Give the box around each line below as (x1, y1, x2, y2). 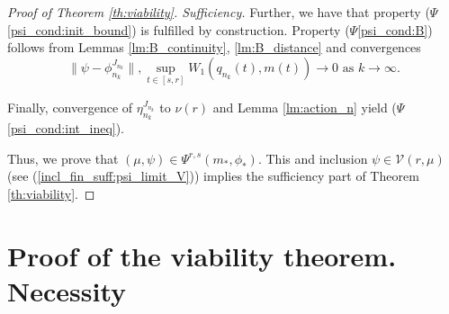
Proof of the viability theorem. (7, 237, 397, 274)
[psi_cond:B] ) (357, 20, 433, 39)
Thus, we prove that (7, 148, 119, 167)
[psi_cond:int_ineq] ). (7, 119, 125, 138)
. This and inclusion (257, 148, 368, 167)
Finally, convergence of (7, 98, 133, 116)
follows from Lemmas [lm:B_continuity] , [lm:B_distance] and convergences (7, 38, 421, 57)
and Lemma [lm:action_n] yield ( (212, 98, 397, 116)
